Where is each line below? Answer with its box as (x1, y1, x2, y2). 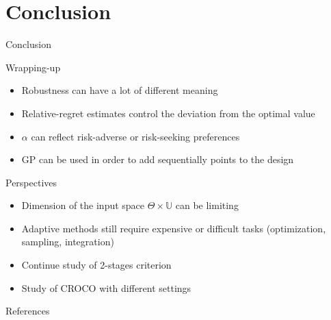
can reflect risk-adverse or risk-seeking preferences (31, 129, 240, 143)
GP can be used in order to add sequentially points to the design (21, 152, 294, 167)
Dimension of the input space (21, 198, 145, 212)
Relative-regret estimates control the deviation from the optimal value (21, 106, 315, 120)
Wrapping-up (5, 60, 61, 74)
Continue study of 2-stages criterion (21, 258, 172, 272)
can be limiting (175, 198, 239, 212)
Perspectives (5, 175, 57, 189)
